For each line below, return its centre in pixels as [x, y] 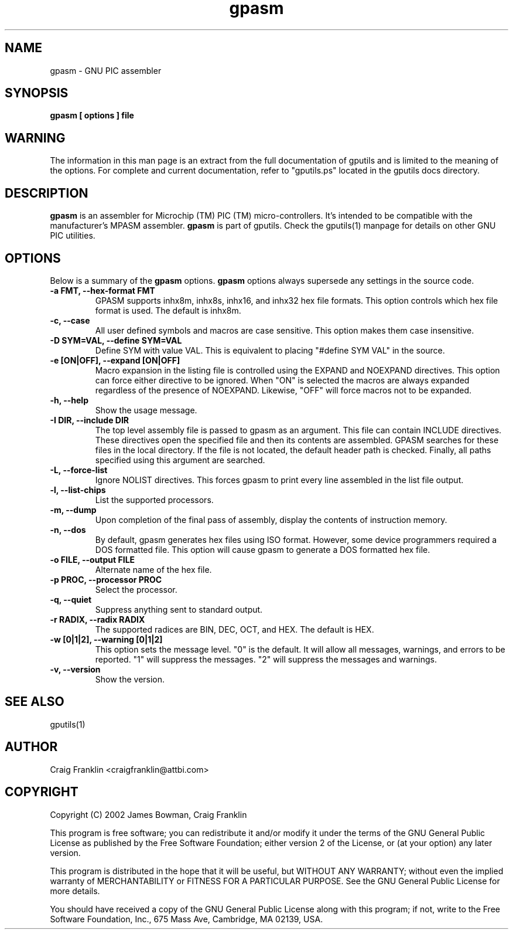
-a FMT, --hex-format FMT [102, 290]
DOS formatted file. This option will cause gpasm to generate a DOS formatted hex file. [263, 549]
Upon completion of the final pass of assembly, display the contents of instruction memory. [271, 519]
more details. [75, 891]
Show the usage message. [146, 410]
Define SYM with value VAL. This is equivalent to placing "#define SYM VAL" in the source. [270, 350]
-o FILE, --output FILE [93, 559]
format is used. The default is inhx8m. [168, 310]
